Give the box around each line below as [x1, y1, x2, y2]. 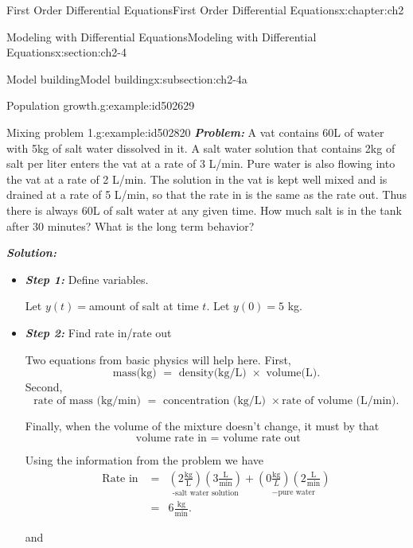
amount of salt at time [88, 297, 199, 314]
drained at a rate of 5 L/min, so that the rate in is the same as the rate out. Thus [6, 186, 407, 203]
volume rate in [135, 433, 207, 445]
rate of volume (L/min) [282, 394, 396, 406]
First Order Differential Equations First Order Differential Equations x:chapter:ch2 [6, 2, 404, 17]
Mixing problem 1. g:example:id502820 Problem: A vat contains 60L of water [6, 123, 384, 140]
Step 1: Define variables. [25, 270, 149, 287]
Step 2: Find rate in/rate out [25, 324, 172, 340]
